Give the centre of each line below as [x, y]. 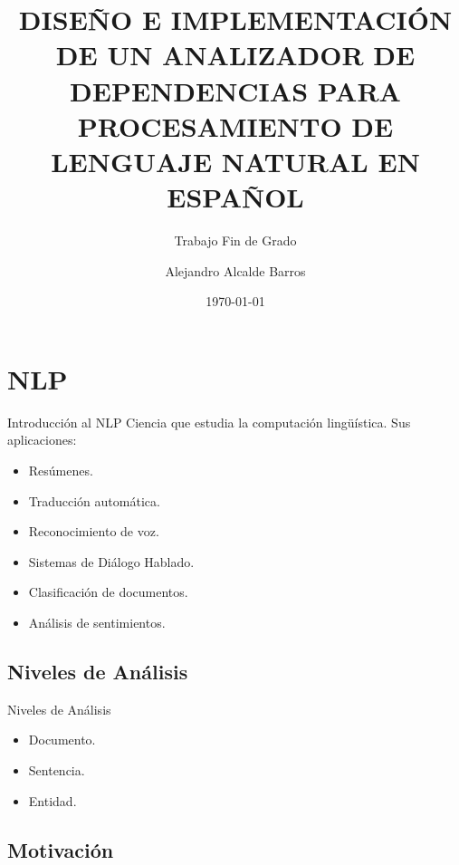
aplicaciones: [42, 440]
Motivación [61, 849]
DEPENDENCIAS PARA [235, 90]
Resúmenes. [61, 470]
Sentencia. [57, 769]
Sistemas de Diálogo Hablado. [111, 561]
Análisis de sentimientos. [97, 622]
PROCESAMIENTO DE [235, 125]
